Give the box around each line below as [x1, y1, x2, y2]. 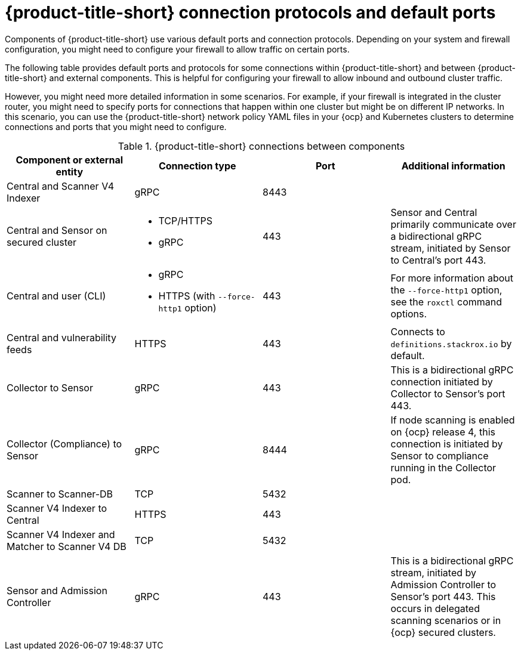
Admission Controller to [390, 578, 497, 591]
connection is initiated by [390, 437, 503, 450]
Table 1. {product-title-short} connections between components [118, 140, 405, 152]
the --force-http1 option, [390, 283, 502, 296]
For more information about [390, 271, 513, 284]
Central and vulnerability [7, 331, 116, 344]
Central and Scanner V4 [7, 180, 114, 192]
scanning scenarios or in [390, 614, 501, 626]
